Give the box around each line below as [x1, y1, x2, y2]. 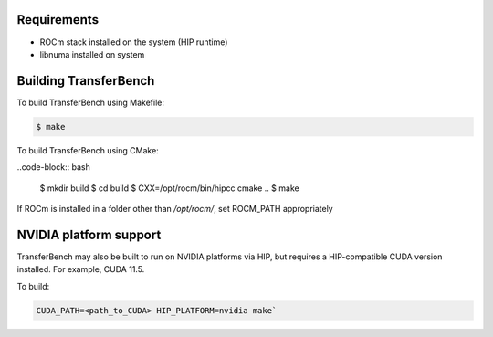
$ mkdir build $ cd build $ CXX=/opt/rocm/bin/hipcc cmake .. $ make [39, 183, 300, 194]
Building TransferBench [16, 73, 155, 89]
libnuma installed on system [39, 48, 145, 59]
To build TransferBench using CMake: [16, 144, 159, 155]
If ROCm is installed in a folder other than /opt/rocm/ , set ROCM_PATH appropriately [16, 203, 333, 214]
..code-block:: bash [16, 162, 90, 173]
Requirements [16, 12, 100, 27]
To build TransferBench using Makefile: [16, 97, 164, 108]
